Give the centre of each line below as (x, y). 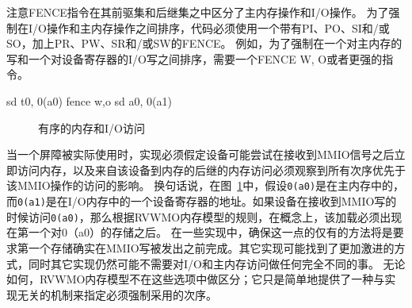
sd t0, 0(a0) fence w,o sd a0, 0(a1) (89, 100)
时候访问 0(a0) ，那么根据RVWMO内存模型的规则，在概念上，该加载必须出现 (204, 216)
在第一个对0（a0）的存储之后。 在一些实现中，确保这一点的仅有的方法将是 (200, 232)
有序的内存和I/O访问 (92, 127)
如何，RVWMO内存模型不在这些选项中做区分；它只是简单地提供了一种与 (196, 279)
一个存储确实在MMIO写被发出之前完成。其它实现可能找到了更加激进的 (211, 247)
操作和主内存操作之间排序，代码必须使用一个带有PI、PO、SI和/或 (218, 27)
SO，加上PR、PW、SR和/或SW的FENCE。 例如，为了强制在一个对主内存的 (204, 43)
